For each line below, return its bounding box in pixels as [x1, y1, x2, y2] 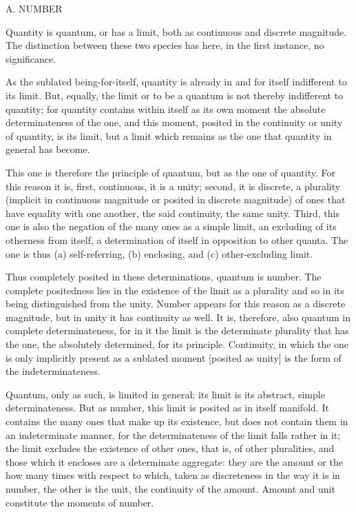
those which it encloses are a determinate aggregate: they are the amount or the [6, 454, 343, 469]
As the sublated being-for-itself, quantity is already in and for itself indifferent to [6, 74, 347, 89]
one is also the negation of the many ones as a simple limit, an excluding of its [6, 219, 337, 234]
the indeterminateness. [6, 364, 101, 378]
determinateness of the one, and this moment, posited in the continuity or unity [6, 115, 343, 130]
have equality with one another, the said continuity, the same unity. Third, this [6, 205, 339, 220]
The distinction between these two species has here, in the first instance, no [6, 38, 324, 52]
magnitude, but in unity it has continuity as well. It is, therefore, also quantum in [6, 309, 350, 324]
